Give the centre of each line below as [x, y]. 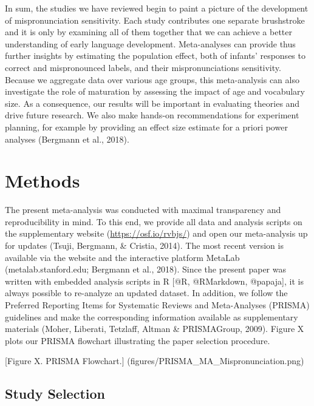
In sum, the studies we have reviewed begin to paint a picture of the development [157, 8]
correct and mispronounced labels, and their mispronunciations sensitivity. [143, 67]
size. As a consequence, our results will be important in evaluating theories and [152, 103]
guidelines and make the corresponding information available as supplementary [152, 316]
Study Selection [55, 394]
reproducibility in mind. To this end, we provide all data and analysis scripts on [154, 221]
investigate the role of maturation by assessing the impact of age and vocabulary [155, 91]
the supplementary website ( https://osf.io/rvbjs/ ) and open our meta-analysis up [156, 233]
